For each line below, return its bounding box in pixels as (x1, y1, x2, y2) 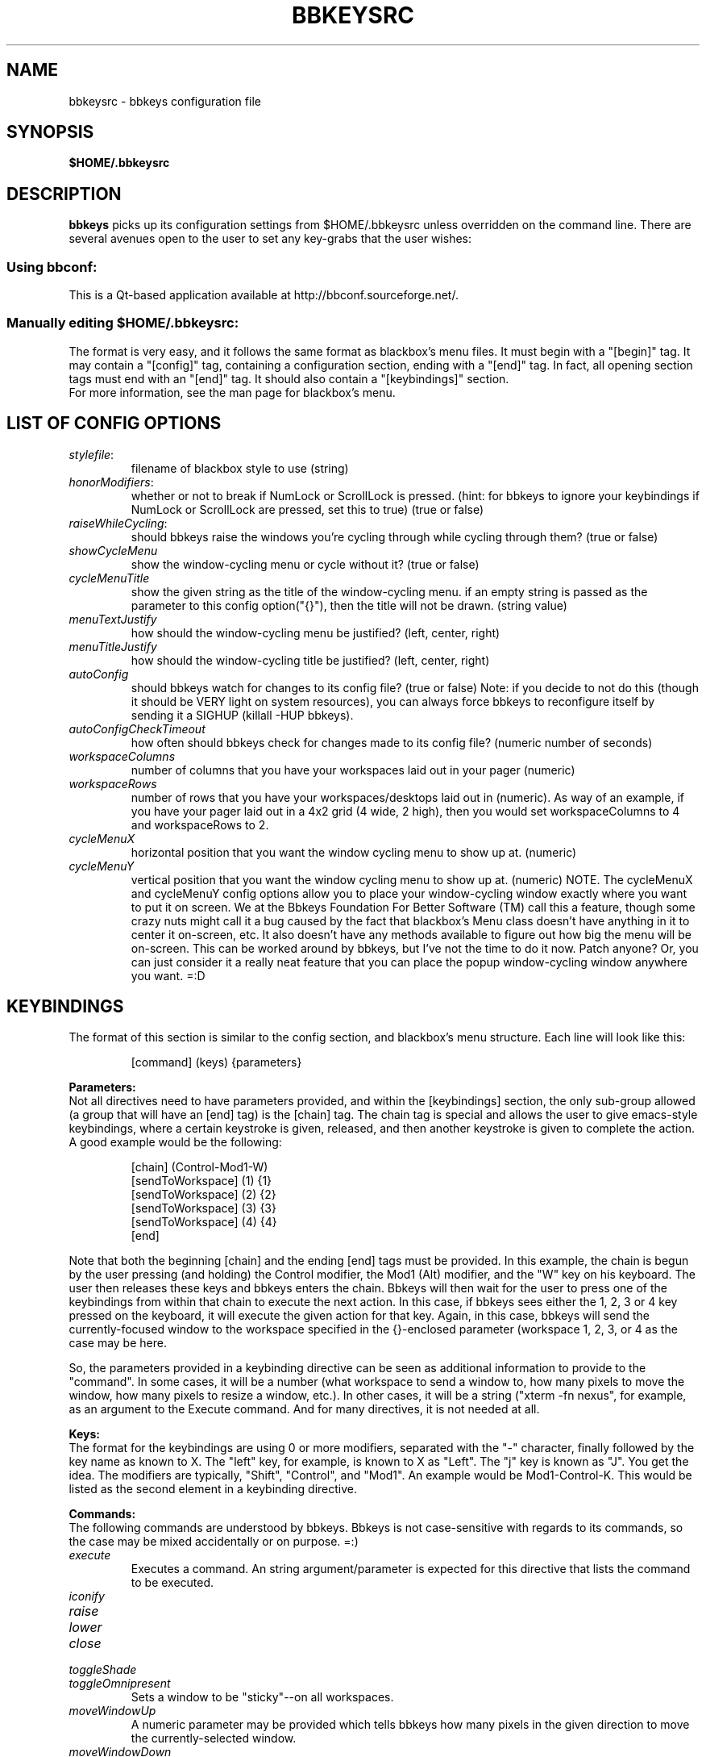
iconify (69, 1589, 105, 1604)
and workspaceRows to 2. (131, 817, 269, 832)
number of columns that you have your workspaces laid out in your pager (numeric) (131, 762, 575, 777)
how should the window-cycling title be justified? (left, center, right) (131, 653, 490, 667)
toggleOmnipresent (69, 1676, 171, 1691)
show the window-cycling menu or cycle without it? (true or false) (131, 557, 480, 571)
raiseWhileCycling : (69, 515, 168, 530)
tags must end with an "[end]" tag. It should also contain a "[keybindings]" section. (69, 371, 509, 386)
